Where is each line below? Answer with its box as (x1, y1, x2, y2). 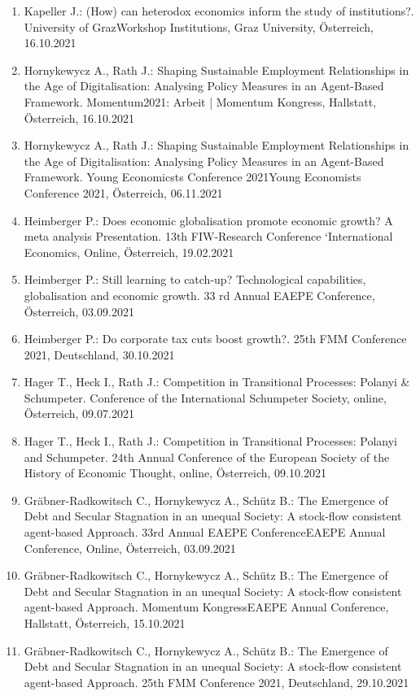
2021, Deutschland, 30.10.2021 (24, 346, 175, 363)
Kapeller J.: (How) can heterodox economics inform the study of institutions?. (24, 2, 414, 19)
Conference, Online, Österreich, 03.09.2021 (24, 539, 236, 556)
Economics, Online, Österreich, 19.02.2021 (24, 243, 234, 260)
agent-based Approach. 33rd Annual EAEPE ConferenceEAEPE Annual (24, 524, 386, 541)
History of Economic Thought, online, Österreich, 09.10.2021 (24, 464, 326, 481)
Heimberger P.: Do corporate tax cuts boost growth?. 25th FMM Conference (24, 330, 407, 347)
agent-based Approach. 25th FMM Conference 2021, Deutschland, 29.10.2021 (24, 673, 409, 690)
